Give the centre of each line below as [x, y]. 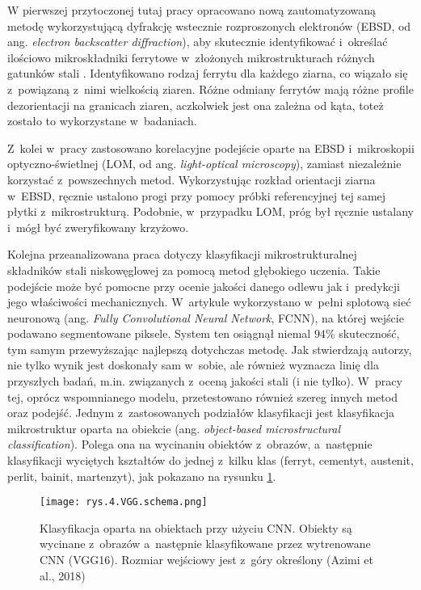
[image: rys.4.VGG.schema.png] [124, 502]
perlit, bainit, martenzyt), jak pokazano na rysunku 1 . [142, 476]
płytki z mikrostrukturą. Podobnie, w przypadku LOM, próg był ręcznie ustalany [210, 211]
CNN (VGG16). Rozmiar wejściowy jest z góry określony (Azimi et [206, 560]
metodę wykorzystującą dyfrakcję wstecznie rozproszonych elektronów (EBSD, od [209, 25]
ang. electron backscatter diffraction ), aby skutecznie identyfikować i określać [198, 42]
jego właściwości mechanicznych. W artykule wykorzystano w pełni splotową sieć [209, 302]
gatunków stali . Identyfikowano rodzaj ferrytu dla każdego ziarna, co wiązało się [208, 73]
